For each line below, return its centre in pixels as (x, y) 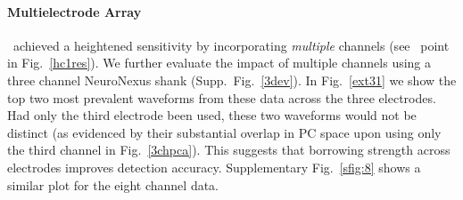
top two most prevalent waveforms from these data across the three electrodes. (222, 97)
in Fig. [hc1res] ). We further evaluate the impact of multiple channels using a (219, 63)
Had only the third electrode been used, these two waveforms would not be (212, 115)
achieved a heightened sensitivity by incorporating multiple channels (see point (231, 45)
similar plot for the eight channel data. (113, 184)
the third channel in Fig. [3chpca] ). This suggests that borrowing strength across (229, 150)
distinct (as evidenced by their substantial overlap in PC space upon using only (224, 132)
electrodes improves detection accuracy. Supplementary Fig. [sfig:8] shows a (214, 167)
